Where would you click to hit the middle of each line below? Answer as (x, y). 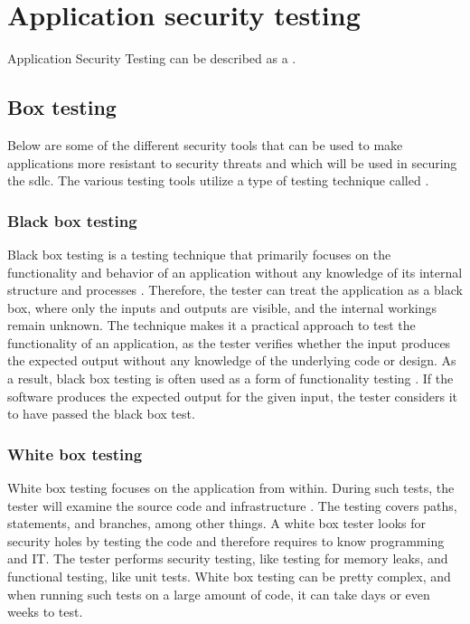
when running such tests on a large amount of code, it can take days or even (219, 594)
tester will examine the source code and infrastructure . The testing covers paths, (232, 505)
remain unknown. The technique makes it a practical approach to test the (211, 325)
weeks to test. (45, 612)
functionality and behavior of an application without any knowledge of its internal (235, 272)
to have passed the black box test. (101, 414)
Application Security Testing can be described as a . (152, 58)
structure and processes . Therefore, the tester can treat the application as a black (235, 290)
